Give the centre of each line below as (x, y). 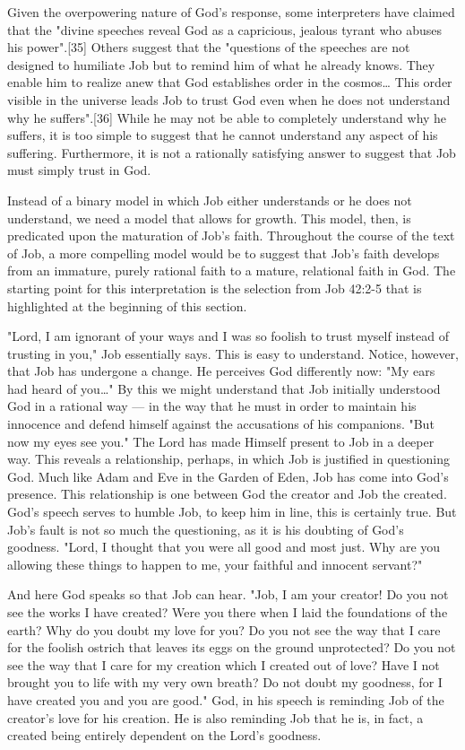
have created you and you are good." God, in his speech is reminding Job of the (226, 699)
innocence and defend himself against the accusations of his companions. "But (221, 424)
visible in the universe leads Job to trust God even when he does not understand (229, 99)
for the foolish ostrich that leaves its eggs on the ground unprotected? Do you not (232, 647)
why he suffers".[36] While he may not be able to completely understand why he (227, 117)
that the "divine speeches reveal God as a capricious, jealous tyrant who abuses (225, 29)
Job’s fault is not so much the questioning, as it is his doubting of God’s (206, 529)
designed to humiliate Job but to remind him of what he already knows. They (221, 64)
